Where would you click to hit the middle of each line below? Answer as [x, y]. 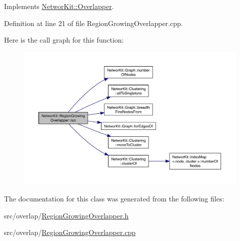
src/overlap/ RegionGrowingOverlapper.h [66, 215]
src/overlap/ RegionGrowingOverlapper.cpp [70, 232]
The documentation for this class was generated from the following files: [114, 198]
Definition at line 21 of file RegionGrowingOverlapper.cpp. [93, 23]
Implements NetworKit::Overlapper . [59, 6]
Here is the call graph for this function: [64, 40]
